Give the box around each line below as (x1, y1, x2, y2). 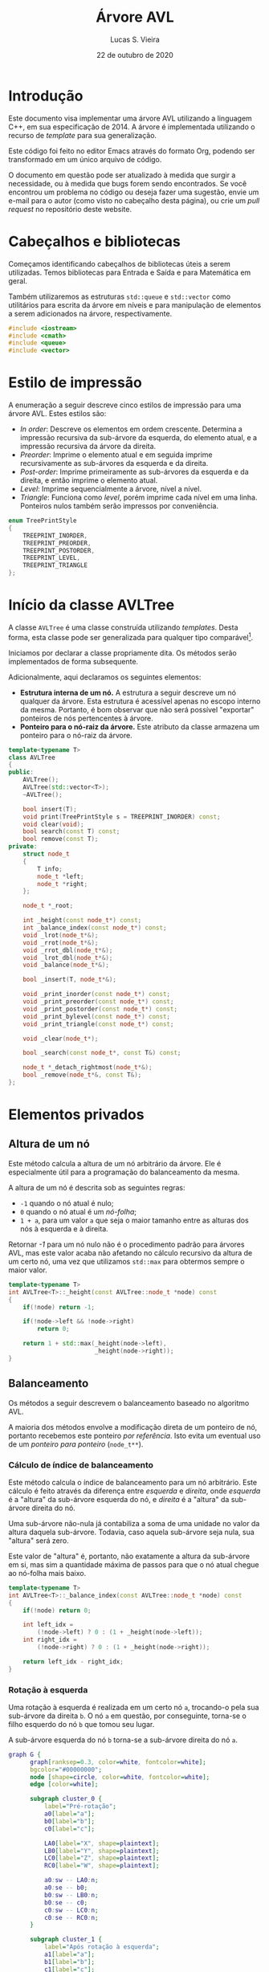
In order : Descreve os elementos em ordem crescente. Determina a (19, 424, 243, 434)
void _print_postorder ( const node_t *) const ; (22, 1005, 178, 1013)
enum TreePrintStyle (8, 516, 78, 525)
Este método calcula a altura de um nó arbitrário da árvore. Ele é (8, 1158, 222, 1168)
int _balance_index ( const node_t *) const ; (22, 924, 167, 932)
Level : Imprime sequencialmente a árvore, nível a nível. (19, 484, 202, 494)
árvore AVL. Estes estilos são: (8, 409, 107, 418)
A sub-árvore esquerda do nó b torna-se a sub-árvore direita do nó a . (8, 1735, 238, 1745)
